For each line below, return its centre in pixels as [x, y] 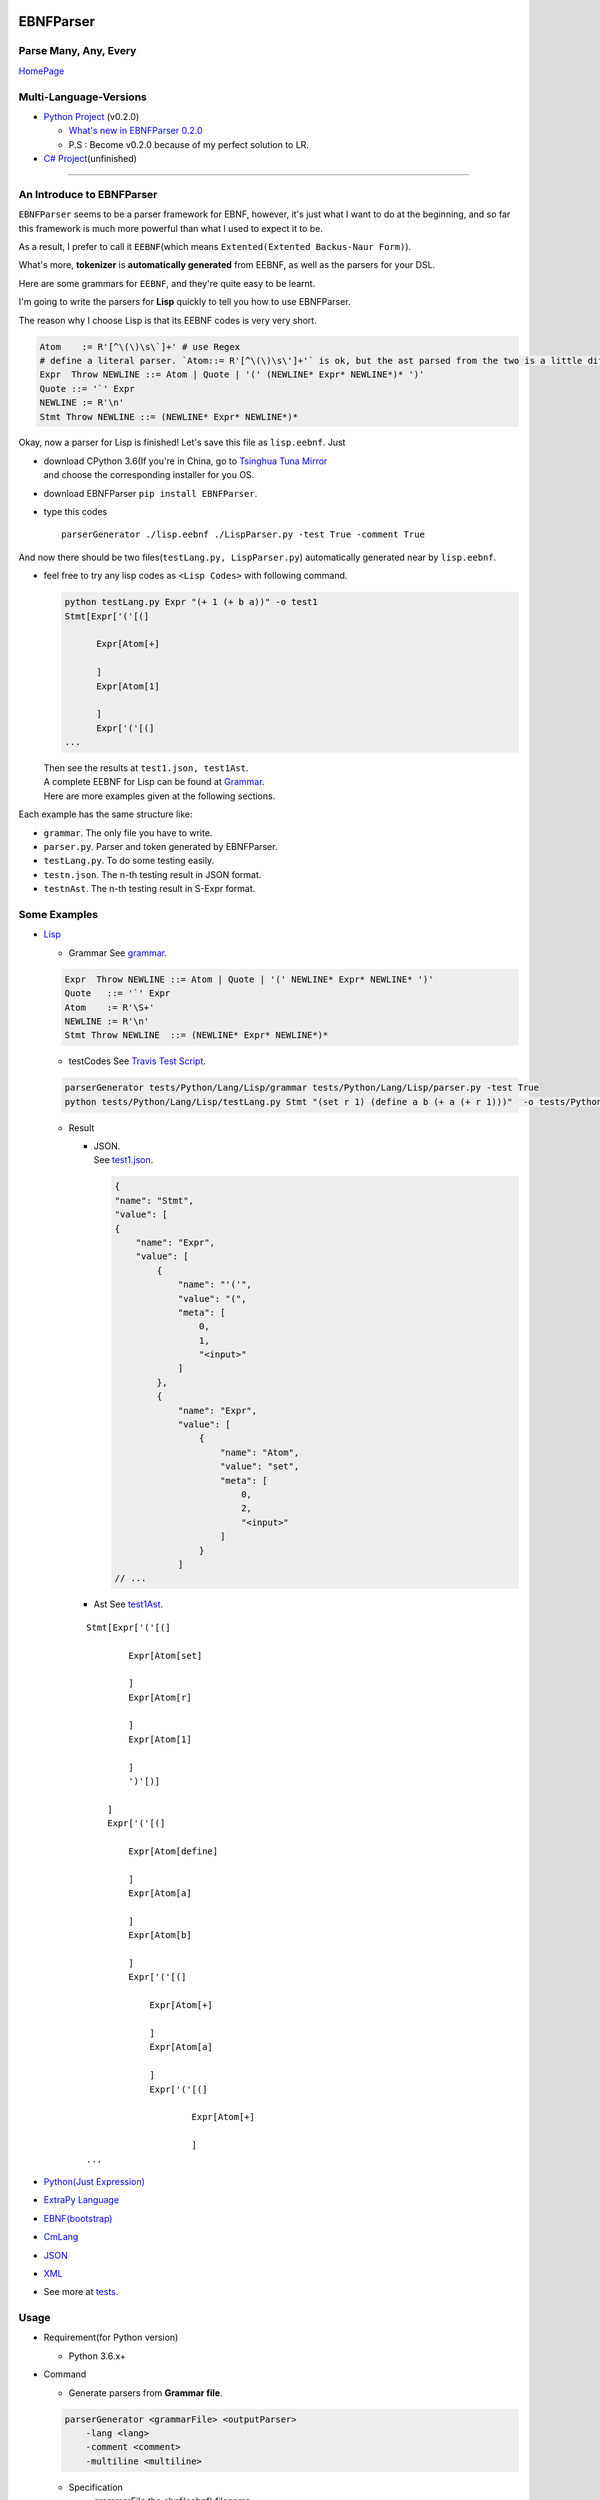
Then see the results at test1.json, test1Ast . [146, 768]
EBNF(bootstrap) [78, 2218]
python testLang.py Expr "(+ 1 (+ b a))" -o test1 [191, 602]
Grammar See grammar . [117, 952]
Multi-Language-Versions [82, 97]
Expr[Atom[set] [165, 1655]
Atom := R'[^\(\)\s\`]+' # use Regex [139, 346]
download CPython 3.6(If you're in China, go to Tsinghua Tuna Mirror [185, 461]
